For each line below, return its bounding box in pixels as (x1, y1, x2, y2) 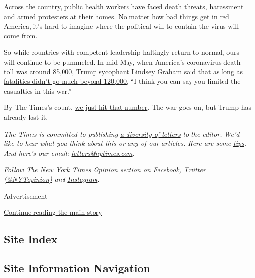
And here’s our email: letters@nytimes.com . (4, 147, 135, 158)
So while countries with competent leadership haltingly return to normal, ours (4, 47, 240, 57)
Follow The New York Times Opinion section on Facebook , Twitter (4, 164, 206, 174)
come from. (4, 30, 38, 40)
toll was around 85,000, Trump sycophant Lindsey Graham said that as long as (4, 66, 243, 76)
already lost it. (4, 111, 48, 122)
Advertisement (4, 190, 48, 201)
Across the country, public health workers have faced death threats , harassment (4, 1, 244, 11)
